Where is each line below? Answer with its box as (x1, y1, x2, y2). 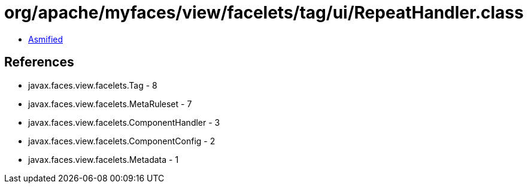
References (4, 54, 74, 70)
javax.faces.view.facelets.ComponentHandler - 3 (28, 117, 220, 128)
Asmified (28, 34, 63, 44)
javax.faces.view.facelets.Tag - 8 (28, 80, 157, 90)
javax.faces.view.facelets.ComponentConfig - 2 (28, 135, 216, 146)
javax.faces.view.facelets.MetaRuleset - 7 (28, 98, 192, 109)
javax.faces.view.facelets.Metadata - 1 (28, 154, 179, 165)
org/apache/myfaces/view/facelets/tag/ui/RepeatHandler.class (4, 2, 524, 23)
